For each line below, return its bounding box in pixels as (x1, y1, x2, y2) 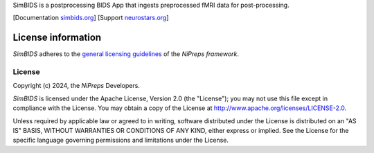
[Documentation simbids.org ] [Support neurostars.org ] (12, 14, 169, 22)
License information (12, 32, 102, 44)
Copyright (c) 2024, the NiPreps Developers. (12, 82, 140, 90)
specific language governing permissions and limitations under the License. (12, 136, 229, 145)
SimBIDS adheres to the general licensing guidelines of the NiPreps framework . (12, 50, 239, 58)
